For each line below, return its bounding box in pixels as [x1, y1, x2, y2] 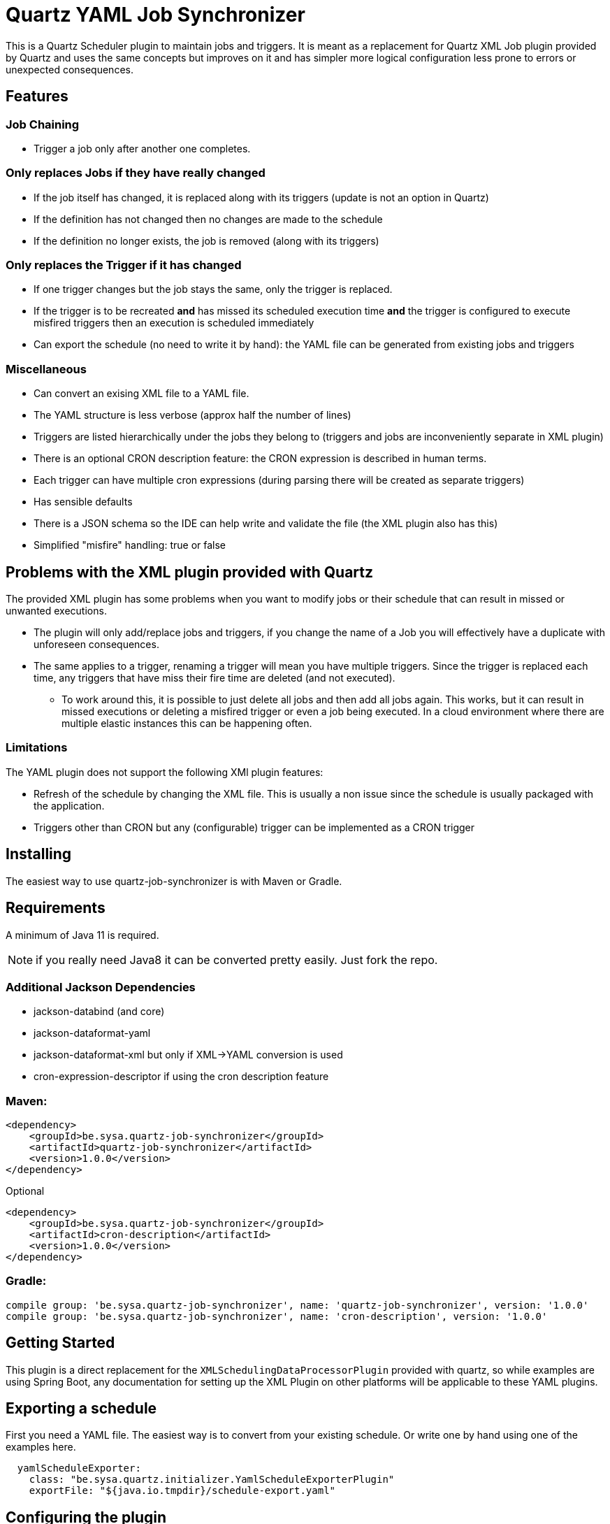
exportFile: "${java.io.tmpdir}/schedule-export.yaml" [29, 1485, 336, 1497]
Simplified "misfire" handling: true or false [34, 539, 226, 552]
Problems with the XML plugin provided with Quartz [6, 563, 374, 581]
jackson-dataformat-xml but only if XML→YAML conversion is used [34, 1049, 343, 1061]
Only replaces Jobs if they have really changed [6, 166, 266, 180]
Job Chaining [6, 117, 80, 131]
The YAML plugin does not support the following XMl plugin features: [6, 765, 324, 778]
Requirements [6, 899, 106, 917]
